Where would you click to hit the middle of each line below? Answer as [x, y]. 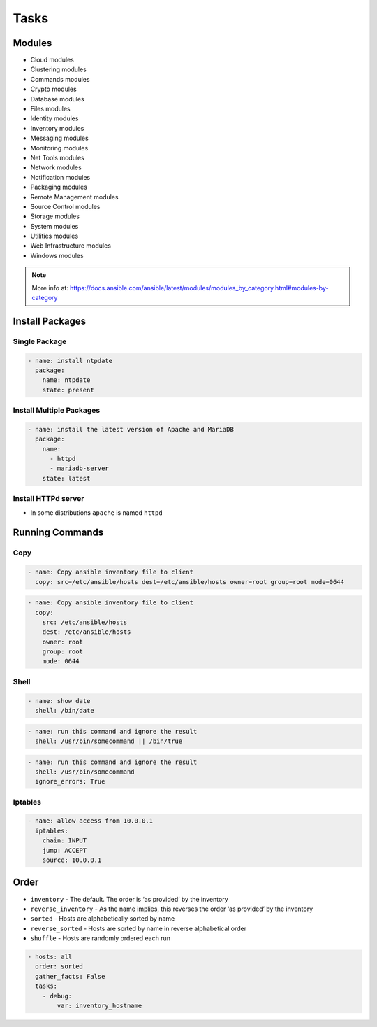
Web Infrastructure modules [71, 246]
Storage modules [55, 216]
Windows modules [57, 255]
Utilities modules [54, 236]
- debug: [57, 996]
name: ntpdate [66, 380]
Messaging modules [59, 138]
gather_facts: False [70, 976]
